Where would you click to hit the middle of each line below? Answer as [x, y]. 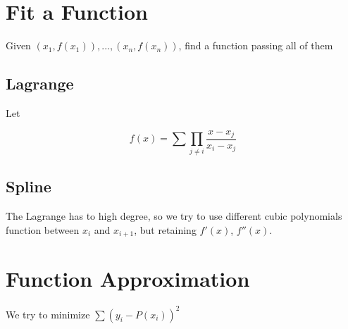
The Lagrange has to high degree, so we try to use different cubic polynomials [174, 215]
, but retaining [165, 229]
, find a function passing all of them [256, 45]
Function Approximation [128, 279]
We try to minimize [48, 314]
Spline [29, 186]
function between [43, 229]
